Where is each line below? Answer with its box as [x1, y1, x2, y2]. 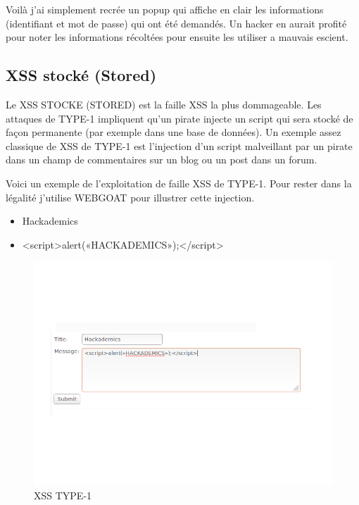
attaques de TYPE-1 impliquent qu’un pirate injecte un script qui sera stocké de [6, 111, 353, 125]
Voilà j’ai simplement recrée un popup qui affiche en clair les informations [6, 2, 324, 16]
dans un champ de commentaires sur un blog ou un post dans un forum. [6, 152, 317, 167]
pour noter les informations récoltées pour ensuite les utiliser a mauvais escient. [6, 30, 348, 44]
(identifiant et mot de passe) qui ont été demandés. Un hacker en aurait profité [6, 15, 347, 30]
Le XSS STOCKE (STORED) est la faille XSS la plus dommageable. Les [6, 96, 322, 111]
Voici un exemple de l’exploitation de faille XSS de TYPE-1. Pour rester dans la [6, 175, 352, 190]
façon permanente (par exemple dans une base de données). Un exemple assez [6, 125, 341, 139]
